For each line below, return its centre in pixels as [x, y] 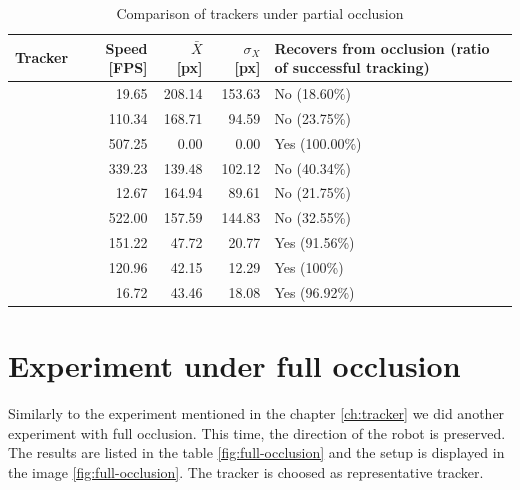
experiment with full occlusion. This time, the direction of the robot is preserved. [257, 432]
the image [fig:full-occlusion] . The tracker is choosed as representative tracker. [246, 471]
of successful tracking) [352, 67]
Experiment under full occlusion [234, 365]
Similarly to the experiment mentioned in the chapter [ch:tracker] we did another [256, 413]
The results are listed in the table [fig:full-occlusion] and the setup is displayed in [256, 452]
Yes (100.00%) [318, 142]
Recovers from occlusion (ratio [382, 47]
